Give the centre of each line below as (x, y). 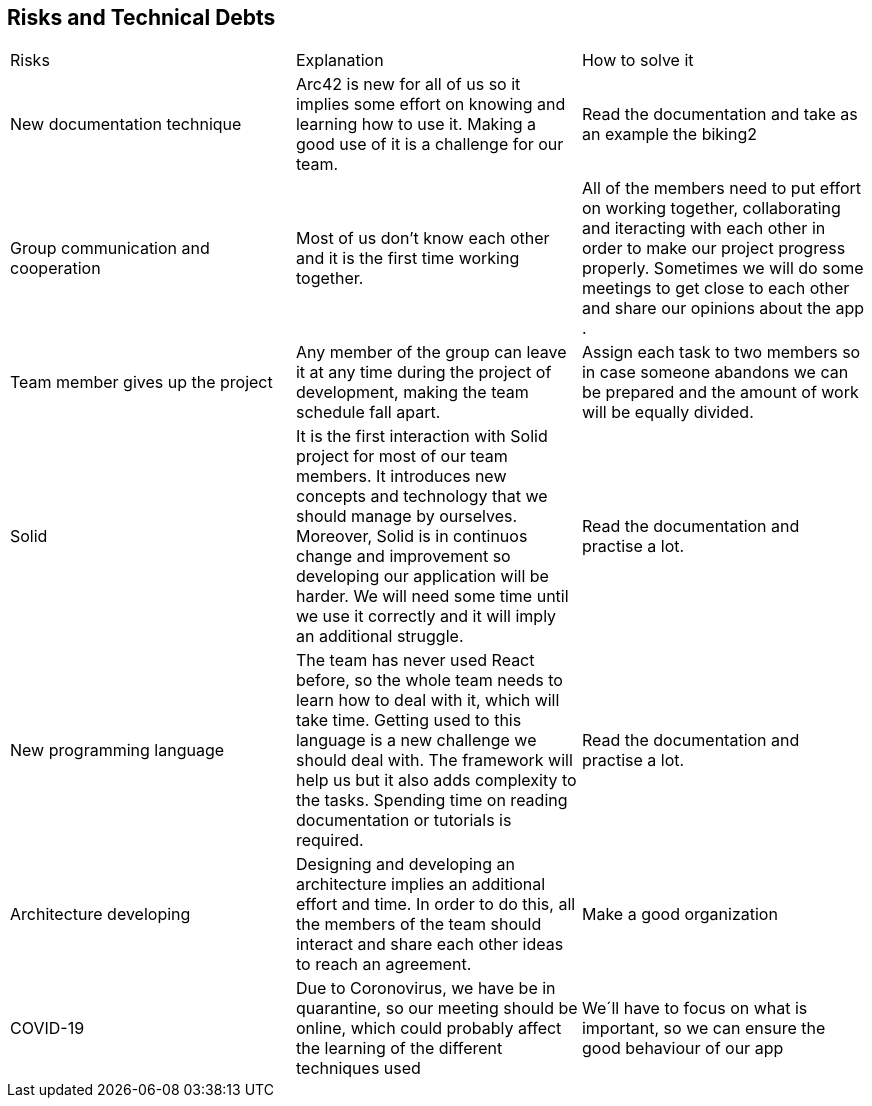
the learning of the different (399, 1048)
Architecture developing (100, 914)
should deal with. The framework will (434, 760)
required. (329, 840)
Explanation (339, 60)
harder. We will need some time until (432, 596)
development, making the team (412, 392)
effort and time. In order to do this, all (435, 904)
